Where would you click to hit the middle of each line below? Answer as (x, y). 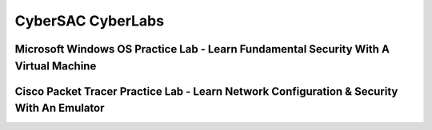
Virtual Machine (56, 66)
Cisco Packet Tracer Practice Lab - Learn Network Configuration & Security (206, 91)
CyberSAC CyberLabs (89, 21)
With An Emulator (60, 108)
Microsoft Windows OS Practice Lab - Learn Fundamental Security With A (202, 49)
